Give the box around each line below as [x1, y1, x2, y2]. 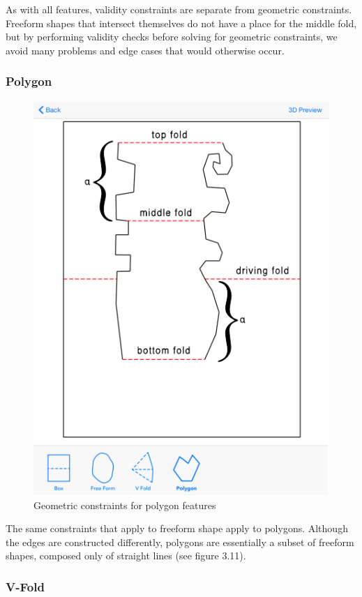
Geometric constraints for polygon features [33, 497, 216, 512]
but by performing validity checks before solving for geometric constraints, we [6, 29, 338, 44]
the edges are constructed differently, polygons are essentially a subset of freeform [6, 534, 354, 549]
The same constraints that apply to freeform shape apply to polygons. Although [6, 521, 348, 536]
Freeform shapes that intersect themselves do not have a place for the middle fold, [6, 15, 357, 30]
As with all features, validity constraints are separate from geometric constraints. [6, 2, 352, 16]
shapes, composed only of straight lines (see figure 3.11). [6, 548, 246, 563]
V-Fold [6, 577, 45, 595]
